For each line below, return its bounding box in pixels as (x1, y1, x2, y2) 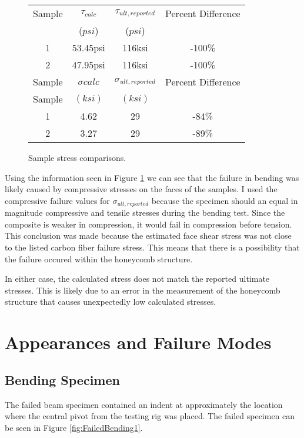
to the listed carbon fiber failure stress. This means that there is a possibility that (5, 241, 300, 253)
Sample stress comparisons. (28, 152, 126, 163)
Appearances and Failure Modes (5, 330, 272, 354)
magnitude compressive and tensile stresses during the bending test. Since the (5, 206, 285, 219)
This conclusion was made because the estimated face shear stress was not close (5, 229, 292, 242)
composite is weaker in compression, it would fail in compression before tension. (5, 218, 292, 230)
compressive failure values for (5, 194, 110, 206)
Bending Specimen (5, 370, 120, 388)
